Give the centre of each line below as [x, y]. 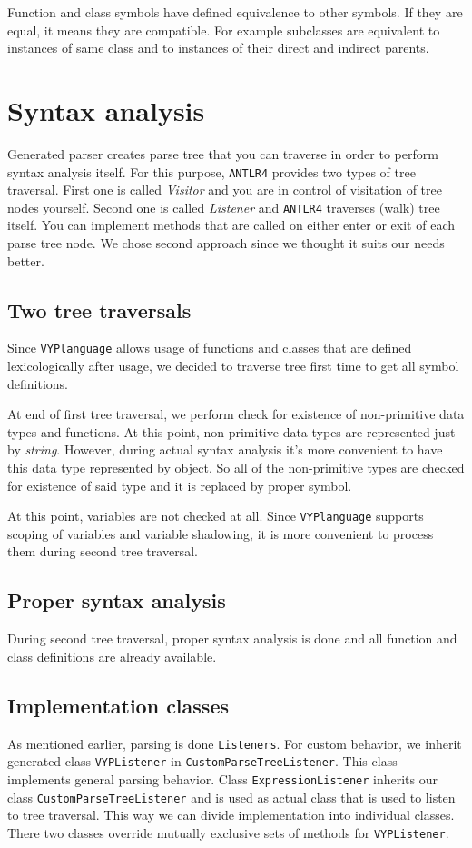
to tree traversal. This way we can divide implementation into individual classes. [231, 815]
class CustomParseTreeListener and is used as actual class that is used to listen [231, 797]
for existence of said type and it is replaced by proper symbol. [180, 485]
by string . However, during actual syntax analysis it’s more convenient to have [225, 449]
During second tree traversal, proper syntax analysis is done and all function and [232, 638]
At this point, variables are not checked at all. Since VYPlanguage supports [216, 516]
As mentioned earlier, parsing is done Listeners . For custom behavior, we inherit [235, 743]
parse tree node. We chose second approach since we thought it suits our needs [226, 243]
